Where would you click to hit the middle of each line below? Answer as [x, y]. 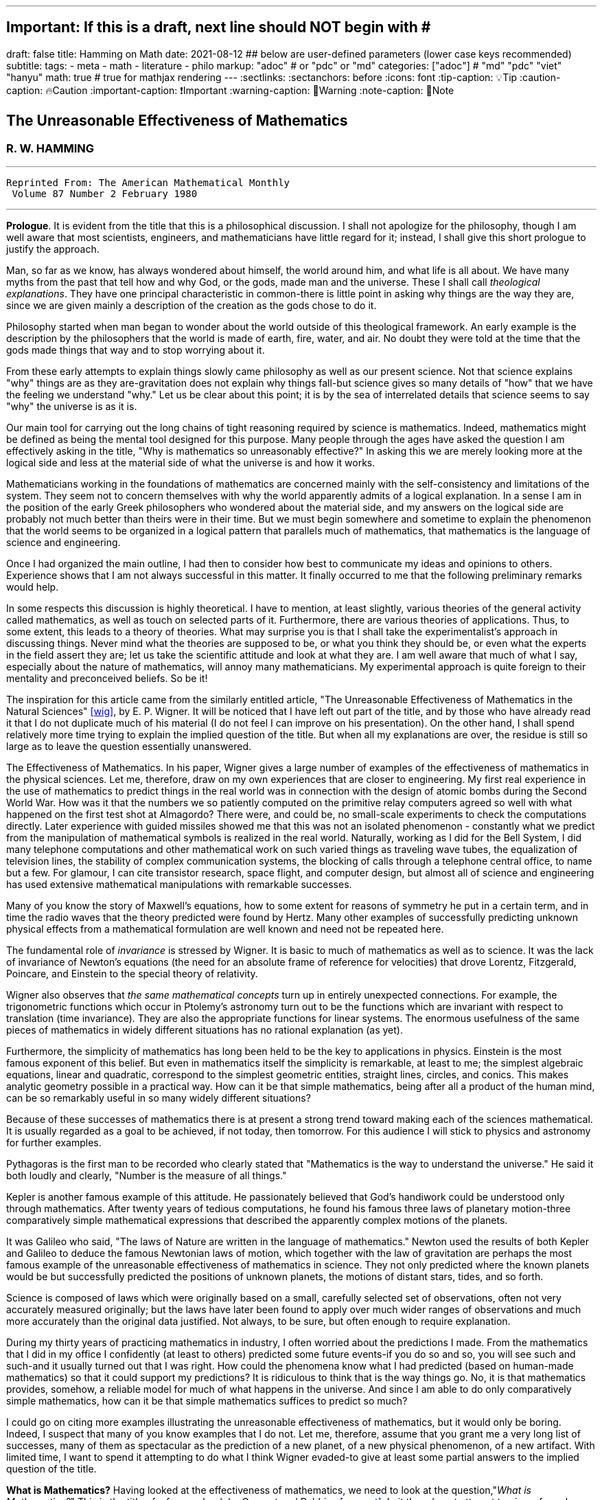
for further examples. [54, 1143]
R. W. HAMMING [50, 148]
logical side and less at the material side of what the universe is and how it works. [191, 463]
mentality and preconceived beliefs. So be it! [107, 679]
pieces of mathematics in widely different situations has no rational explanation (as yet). [205, 1030]
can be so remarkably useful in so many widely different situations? [159, 1098]
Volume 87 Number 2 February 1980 [105, 194]
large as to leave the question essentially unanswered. [129, 747]
